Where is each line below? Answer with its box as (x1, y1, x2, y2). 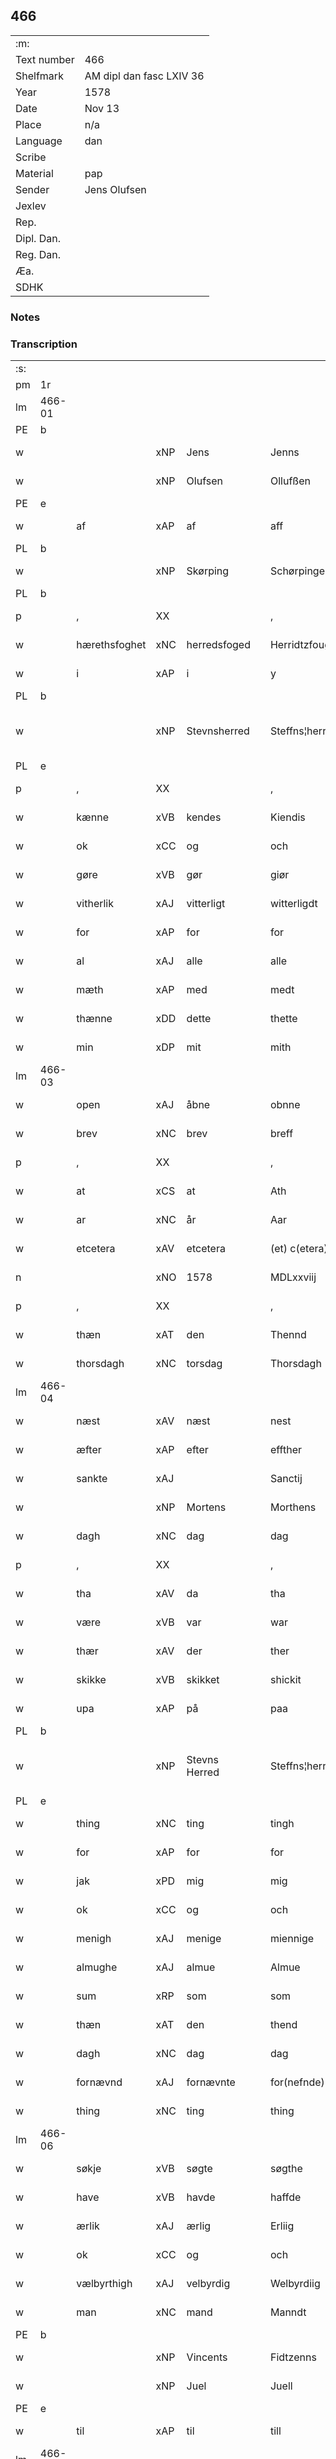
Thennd (269, 1328, 307, 1342)
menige (186, 1932, 222, 1946)
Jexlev (15, 199, 47, 213)
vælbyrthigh (76, 2277, 133, 2291)
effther (269, 1443, 303, 1457)
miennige (269, 1932, 315, 1946)
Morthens (269, 1500, 317, 1514)
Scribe (15, 150, 47, 164)
